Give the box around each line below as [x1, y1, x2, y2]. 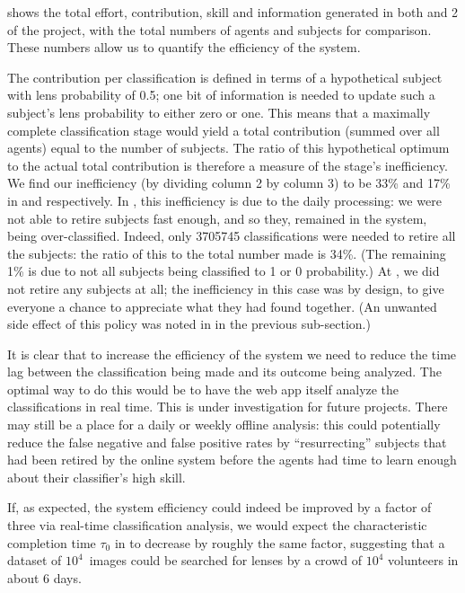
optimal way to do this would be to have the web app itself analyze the [7, 379, 399, 398]
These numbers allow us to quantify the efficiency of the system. [7, 38, 361, 57]
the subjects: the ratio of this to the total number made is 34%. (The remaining [7, 243, 446, 262]
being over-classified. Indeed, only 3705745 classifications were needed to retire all [7, 226, 456, 245]
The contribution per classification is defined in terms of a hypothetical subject [7, 67, 443, 86]
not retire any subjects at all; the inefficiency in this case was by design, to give [7, 279, 444, 297]
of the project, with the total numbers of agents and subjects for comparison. [7, 20, 432, 39]
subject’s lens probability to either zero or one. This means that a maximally [7, 102, 431, 121]
